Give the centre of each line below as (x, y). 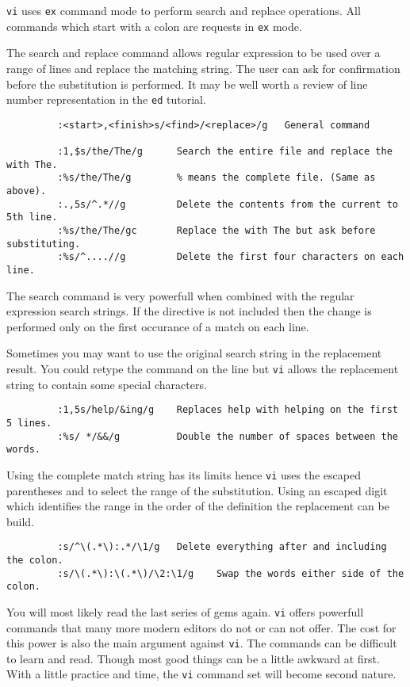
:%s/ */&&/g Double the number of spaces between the (228, 436)
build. (21, 521)
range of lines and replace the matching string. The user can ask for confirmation (203, 68)
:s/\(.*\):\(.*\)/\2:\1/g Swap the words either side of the (231, 573)
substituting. (44, 244)
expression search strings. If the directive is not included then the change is (189, 311)
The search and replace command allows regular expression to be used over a (194, 53)
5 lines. (29, 423)
